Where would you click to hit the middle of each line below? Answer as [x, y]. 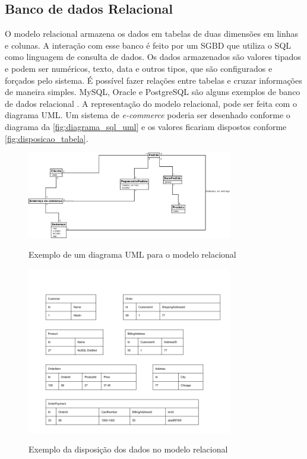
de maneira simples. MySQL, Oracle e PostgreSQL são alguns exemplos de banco [153, 92]
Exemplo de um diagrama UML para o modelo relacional [132, 254]
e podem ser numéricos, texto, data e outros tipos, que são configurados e [139, 68]
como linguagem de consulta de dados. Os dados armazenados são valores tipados [153, 57]
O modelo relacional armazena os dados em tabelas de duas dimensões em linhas [152, 34]
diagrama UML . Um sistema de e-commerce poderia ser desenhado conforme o [148, 115]
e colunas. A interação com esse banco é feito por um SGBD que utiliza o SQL [148, 45]
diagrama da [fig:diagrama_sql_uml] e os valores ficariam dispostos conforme [146, 126]
